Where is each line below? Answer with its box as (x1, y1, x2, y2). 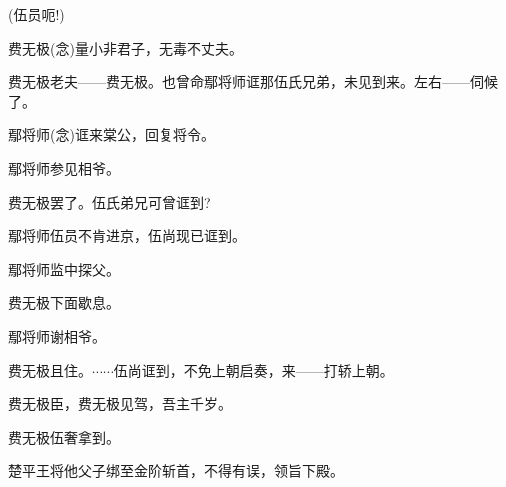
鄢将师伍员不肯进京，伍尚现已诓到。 (8, 225, 246, 246)
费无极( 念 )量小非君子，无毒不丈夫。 (8, 37, 243, 58)
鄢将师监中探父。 (8, 258, 120, 279)
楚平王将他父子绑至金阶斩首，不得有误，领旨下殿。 (8, 460, 344, 481)
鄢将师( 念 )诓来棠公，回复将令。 (8, 124, 215, 145)
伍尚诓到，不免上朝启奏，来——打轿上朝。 (113, 359, 394, 380)
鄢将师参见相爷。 (8, 157, 120, 178)
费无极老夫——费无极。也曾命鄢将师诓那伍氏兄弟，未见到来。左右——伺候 (8, 71, 498, 92)
